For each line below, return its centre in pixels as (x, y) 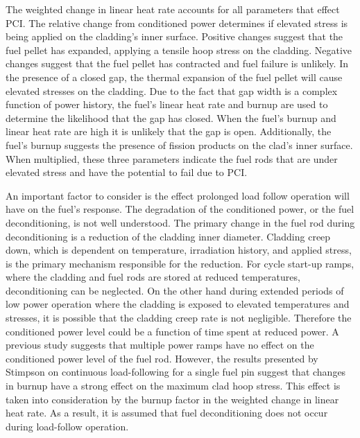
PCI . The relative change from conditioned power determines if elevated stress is (177, 23)
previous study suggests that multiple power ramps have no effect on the (160, 345)
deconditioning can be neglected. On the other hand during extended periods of (175, 290)
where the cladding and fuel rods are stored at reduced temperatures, (153, 277)
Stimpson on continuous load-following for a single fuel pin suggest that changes (176, 372)
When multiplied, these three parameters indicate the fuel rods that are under (172, 158)
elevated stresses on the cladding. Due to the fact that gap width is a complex (172, 90)
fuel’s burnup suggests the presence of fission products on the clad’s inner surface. (179, 144)
